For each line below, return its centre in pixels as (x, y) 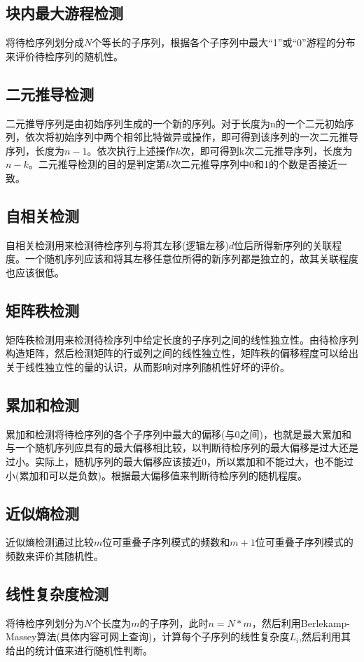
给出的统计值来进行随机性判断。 (79, 650)
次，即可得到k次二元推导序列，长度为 (266, 150)
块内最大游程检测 (64, 13)
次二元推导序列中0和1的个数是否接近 (254, 164)
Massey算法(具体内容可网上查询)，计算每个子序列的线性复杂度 (148, 636)
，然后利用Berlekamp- (301, 622)
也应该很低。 (35, 272)
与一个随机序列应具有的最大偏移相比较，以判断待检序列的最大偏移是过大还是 (182, 448)
